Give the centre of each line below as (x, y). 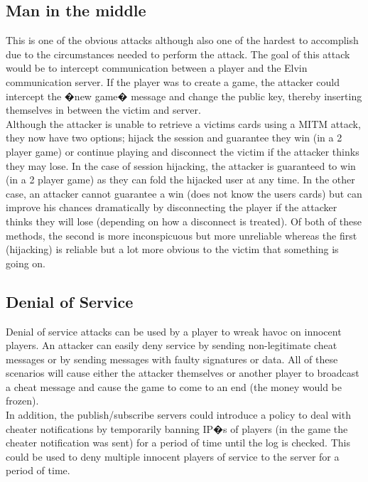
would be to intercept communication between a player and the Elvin (157, 68)
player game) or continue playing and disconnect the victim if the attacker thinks (183, 151)
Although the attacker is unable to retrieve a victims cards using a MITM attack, (183, 123)
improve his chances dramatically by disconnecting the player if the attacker (172, 207)
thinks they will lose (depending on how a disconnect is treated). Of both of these (184, 221)
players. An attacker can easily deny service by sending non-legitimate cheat (172, 345)
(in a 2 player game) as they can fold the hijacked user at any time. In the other (180, 180)
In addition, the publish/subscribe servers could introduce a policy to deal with (178, 415)
